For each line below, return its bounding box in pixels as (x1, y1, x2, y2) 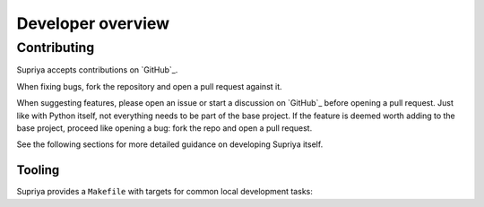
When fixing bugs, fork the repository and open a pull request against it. (16, 81, 282, 91)
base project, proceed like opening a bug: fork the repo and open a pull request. (16, 122, 313, 134)
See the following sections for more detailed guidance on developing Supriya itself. (16, 139, 324, 150)
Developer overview (16, 13, 170, 33)
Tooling (16, 162, 60, 178)
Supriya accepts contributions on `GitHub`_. (16, 65, 178, 75)
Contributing (16, 39, 95, 56)
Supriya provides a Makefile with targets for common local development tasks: (16, 186, 313, 197)
